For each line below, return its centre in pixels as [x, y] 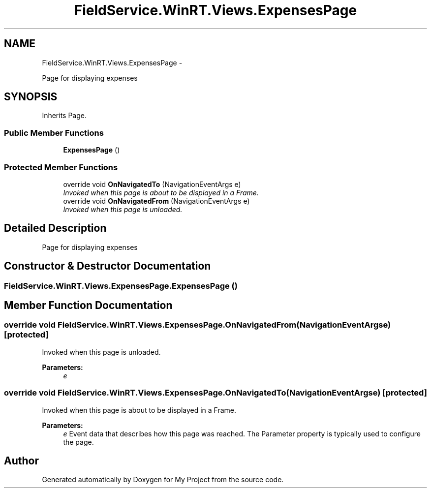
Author [21, 461]
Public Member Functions [54, 133]
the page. [78, 442]
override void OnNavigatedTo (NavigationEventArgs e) [152, 184]
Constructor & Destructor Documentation [108, 266]
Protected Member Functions [61, 167]
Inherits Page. [64, 116]
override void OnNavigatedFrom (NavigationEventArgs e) [156, 201]
